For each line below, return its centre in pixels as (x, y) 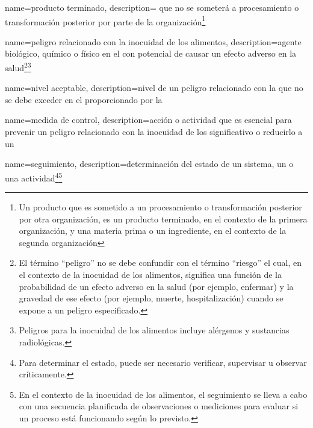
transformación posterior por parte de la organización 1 (105, 20)
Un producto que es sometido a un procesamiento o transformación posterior (160, 207)
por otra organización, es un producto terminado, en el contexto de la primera (163, 219)
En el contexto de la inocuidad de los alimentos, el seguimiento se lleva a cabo (163, 394)
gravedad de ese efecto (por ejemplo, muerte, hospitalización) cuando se (151, 298)
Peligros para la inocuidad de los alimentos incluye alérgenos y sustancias (154, 330)
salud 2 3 (18, 67)
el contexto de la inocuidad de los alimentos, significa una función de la (150, 275)
